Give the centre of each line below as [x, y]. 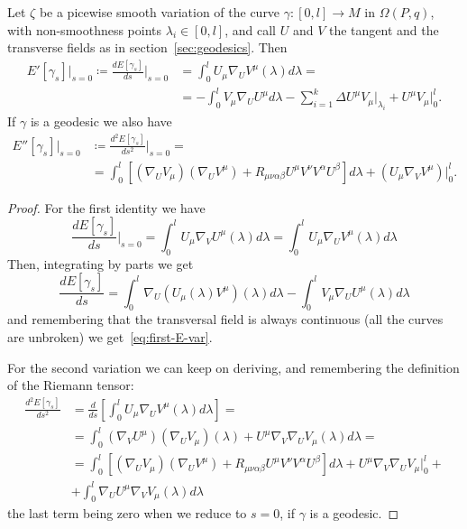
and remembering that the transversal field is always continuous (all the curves [225, 319]
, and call [251, 29]
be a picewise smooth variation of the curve [160, 12]
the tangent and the [384, 29]
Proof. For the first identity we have [106, 207]
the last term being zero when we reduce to [127, 513]
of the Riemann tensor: [71, 385]
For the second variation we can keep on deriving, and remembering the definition [233, 367]
